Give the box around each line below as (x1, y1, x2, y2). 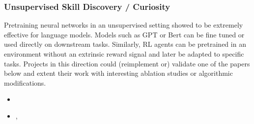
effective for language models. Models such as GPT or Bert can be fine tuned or (4, 29, 245, 39)
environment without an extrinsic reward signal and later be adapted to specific (4, 49, 244, 59)
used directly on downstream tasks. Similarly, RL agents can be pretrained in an (4, 39, 246, 49)
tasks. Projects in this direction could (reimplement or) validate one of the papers (4, 58, 250, 68)
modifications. (4, 77, 46, 88)
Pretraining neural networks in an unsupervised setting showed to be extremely (4, 20, 243, 30)
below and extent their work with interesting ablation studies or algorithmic (4, 68, 233, 78)
